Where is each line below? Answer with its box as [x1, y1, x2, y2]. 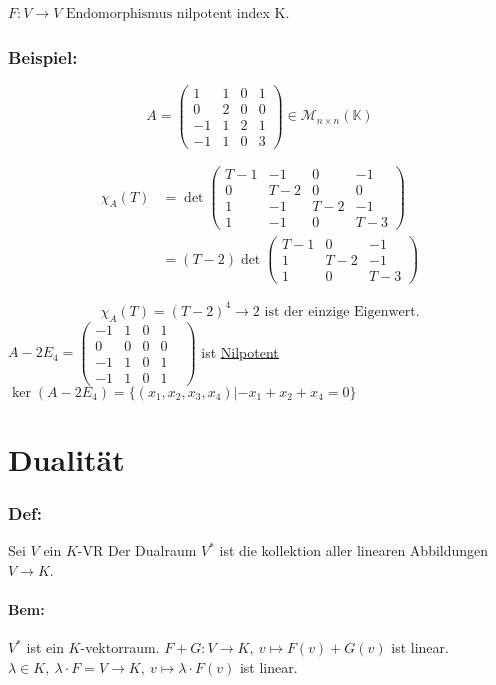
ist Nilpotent [201, 341, 279, 362]
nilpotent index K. [176, 2, 290, 22]
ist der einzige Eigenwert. [264, 304, 420, 319]
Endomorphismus [65, 7, 173, 21]
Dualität [8, 439, 125, 480]
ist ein [26, 637, 64, 658]
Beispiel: [8, 44, 78, 69]
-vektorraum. [80, 637, 160, 658]
